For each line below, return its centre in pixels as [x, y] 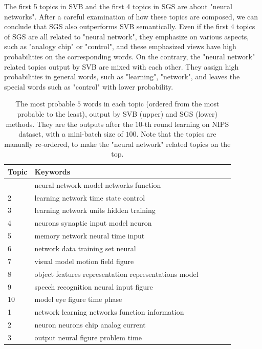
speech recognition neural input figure [94, 286]
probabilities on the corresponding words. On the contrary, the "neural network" [130, 56]
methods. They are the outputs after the [69, 124]
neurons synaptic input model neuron [93, 223]
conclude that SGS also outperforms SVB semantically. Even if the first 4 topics [130, 26]
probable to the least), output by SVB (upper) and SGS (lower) [117, 113]
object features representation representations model [116, 274]
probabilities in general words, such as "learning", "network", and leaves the [122, 77]
